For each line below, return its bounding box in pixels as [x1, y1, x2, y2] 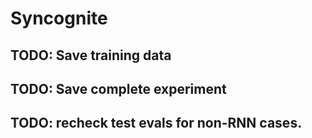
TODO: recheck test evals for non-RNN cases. [10, 115, 303, 132]
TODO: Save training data [10, 47, 172, 64]
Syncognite [10, 7, 108, 30]
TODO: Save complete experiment [10, 80, 227, 97]
